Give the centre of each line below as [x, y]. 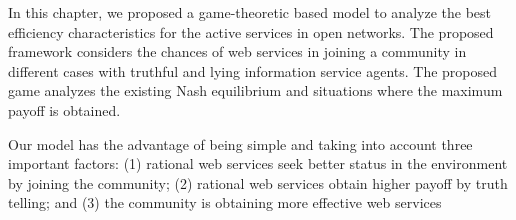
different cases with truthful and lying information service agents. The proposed [253, 70]
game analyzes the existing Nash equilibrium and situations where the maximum [255, 90]
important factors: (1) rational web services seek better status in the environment [258, 163]
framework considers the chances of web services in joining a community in [237, 51]
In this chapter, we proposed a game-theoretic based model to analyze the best [249, 12]
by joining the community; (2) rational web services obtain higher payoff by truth [258, 182]
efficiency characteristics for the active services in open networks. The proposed [251, 31]
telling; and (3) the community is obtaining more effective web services [225, 202]
